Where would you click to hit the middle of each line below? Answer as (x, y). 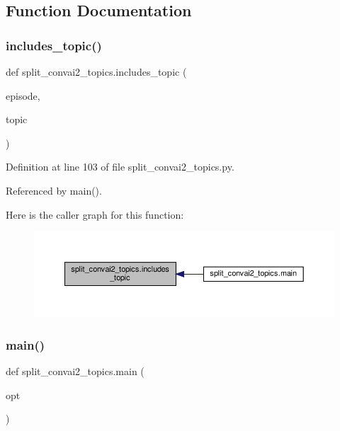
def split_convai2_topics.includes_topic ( (96, 71)
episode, (23, 95)
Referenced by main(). (54, 190)
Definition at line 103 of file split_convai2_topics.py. (120, 167)
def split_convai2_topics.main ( (75, 371)
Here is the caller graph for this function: (95, 214)
